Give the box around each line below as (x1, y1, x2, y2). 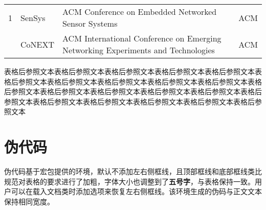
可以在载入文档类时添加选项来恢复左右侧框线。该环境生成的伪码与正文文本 (11, 186, 262, 197)
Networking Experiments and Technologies (62, 44, 215, 56)
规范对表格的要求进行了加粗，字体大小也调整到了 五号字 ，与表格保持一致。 (4, 176, 255, 186)
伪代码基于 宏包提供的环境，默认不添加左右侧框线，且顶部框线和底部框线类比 (4, 166, 262, 177)
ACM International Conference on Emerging (62, 32, 221, 44)
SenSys (20, 11, 46, 24)
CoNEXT (20, 38, 55, 50)
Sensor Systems (62, 17, 118, 29)
